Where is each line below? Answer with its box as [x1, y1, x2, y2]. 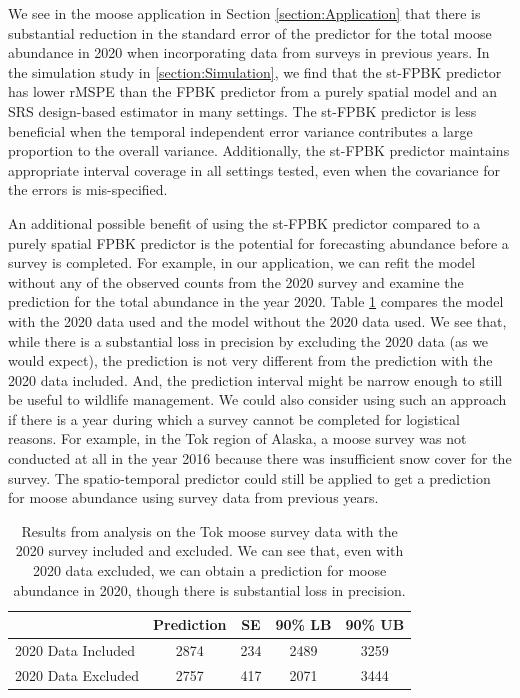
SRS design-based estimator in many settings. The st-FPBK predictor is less [8, 100, 477, 121]
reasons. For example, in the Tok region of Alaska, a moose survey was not [8, 428, 467, 449]
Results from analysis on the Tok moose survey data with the [21, 520, 398, 541]
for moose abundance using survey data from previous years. [8, 487, 379, 508]
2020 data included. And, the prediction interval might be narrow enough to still [8, 369, 503, 390]
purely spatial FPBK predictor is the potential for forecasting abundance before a [8, 232, 509, 253]
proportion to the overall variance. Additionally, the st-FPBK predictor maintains [8, 140, 510, 161]
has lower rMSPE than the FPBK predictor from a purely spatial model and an [8, 81, 498, 102]
